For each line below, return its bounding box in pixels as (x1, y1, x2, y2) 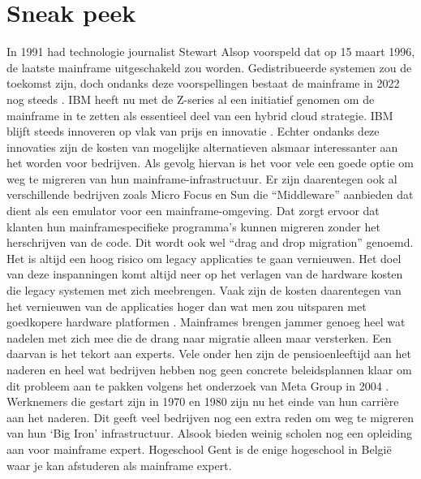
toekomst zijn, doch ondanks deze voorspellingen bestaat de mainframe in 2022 (6, 75, 400, 92)
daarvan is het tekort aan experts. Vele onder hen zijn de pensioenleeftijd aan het (6, 345, 411, 362)
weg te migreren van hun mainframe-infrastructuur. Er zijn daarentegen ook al (6, 170, 397, 187)
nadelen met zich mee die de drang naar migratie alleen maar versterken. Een (6, 329, 392, 346)
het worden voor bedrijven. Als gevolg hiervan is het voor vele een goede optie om (6, 154, 414, 171)
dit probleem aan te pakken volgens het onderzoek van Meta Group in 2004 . (6, 377, 389, 394)
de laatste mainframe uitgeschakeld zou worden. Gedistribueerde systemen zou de (6, 58, 412, 76)
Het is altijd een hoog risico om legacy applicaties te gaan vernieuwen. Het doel (6, 249, 402, 266)
